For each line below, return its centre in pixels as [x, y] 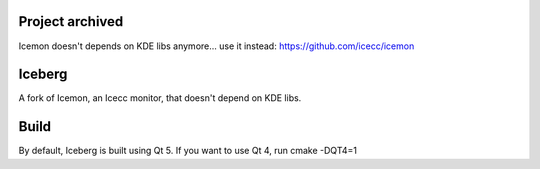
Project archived [71, 21]
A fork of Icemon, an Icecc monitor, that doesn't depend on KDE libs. [160, 98]
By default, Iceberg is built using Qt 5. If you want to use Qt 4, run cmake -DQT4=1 [187, 151]
